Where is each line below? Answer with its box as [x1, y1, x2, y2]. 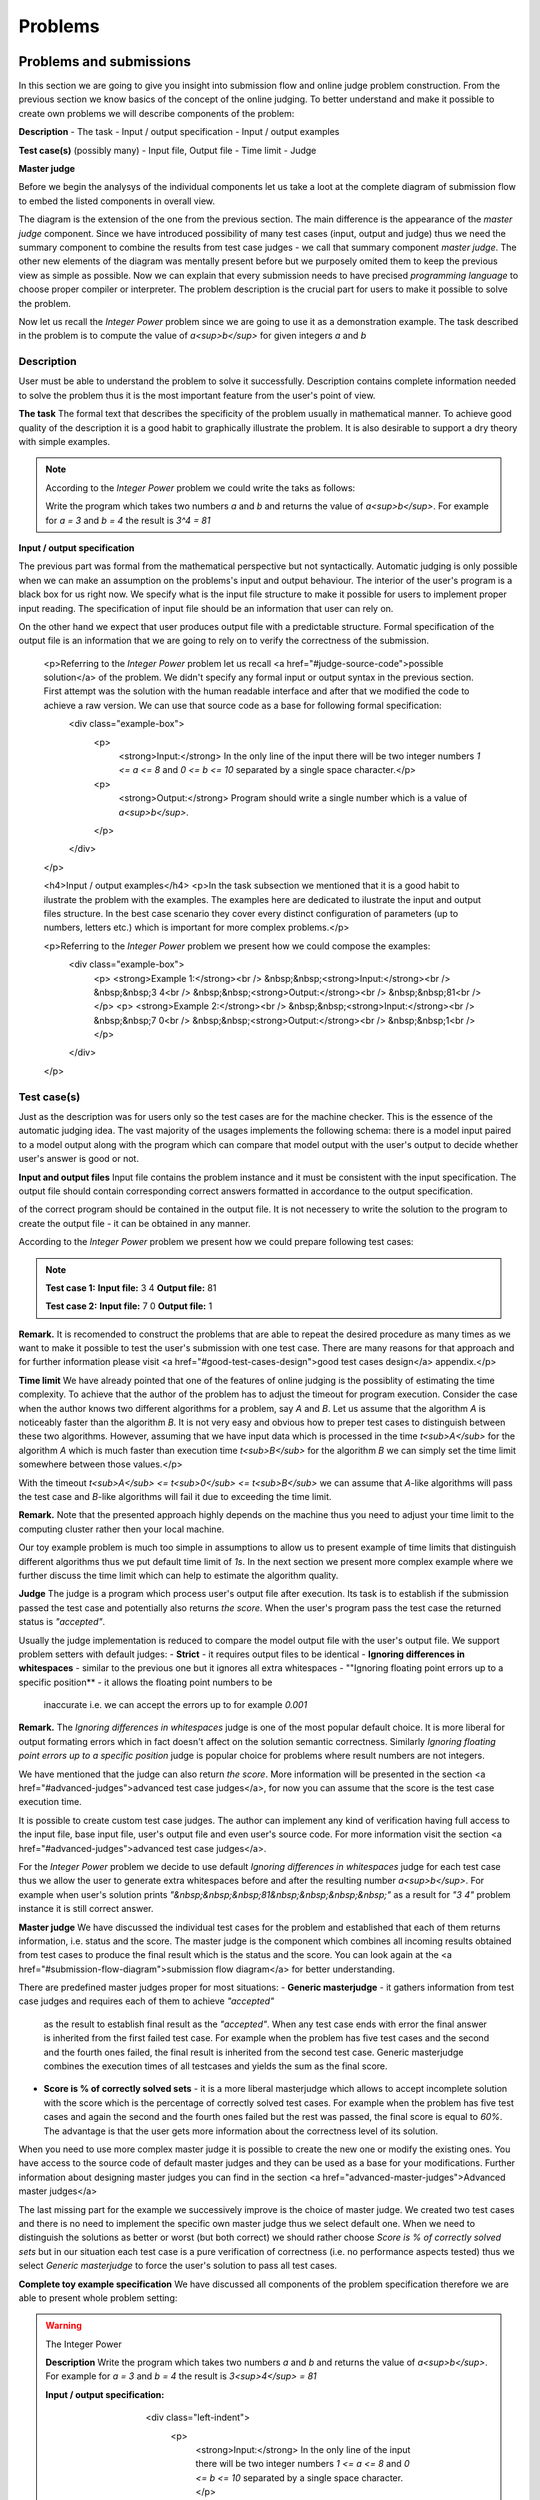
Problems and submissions [18, 53, 192, 70]
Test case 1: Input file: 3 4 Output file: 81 [45, 1281, 217, 1294]
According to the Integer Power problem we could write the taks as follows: [45, 481, 356, 494]
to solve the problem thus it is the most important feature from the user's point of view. [18, 389, 376, 401]
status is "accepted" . [18, 1616, 106, 1628]
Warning [45, 2320, 82, 2332]
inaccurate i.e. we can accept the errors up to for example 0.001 [43, 1699, 308, 1711]
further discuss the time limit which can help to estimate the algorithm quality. [18, 1569, 339, 1581]
